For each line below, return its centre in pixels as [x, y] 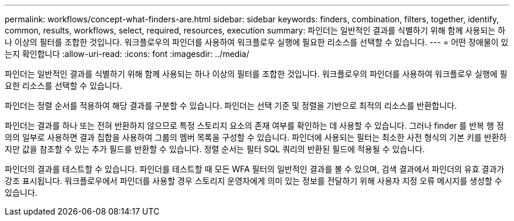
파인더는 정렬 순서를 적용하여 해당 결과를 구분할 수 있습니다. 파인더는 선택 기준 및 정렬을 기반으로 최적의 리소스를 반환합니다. [231, 106]
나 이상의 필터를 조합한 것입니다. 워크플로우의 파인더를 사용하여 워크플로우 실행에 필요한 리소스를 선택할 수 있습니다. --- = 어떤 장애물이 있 [257, 42]
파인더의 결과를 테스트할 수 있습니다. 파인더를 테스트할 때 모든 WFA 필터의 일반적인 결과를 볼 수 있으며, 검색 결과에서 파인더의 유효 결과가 [255, 169]
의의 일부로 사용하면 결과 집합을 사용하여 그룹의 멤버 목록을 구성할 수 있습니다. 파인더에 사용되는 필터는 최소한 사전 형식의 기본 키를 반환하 [256, 137]
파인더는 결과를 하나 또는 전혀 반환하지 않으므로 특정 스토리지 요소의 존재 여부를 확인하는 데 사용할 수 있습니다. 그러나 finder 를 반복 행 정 [254, 125]
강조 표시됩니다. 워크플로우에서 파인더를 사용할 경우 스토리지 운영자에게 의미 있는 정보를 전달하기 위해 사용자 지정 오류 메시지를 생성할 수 [253, 181]
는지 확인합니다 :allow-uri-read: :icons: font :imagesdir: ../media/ [127, 54]
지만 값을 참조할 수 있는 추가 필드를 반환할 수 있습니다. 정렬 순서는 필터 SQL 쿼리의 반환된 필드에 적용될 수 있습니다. [215, 149]
